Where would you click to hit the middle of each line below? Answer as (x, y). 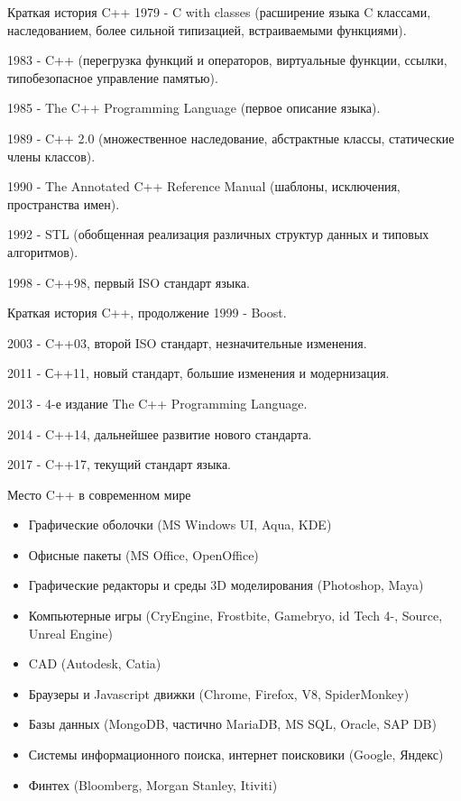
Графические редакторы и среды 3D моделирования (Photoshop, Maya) (226, 585)
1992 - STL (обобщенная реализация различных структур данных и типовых (218, 234)
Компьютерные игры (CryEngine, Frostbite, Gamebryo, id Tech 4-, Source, (235, 616)
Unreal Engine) (70, 633)
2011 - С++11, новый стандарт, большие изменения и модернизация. (198, 373)
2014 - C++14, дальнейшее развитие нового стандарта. (160, 433)
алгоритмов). (43, 251)
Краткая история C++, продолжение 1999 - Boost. (147, 313)
